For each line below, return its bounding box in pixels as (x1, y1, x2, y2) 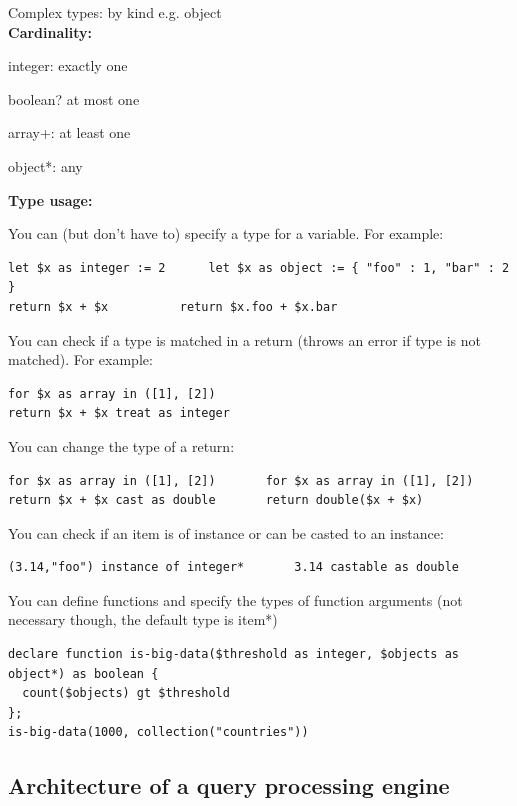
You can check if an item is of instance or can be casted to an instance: (8, 522, 444, 543)
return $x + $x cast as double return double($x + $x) (8, 493, 424, 508)
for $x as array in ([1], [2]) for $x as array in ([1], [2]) (8, 473, 474, 488)
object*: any (8, 155, 83, 176)
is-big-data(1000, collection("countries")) (8, 725, 309, 740)
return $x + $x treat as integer (8, 406, 230, 421)
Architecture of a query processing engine (8, 770, 450, 801)
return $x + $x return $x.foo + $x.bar (8, 299, 338, 314)
